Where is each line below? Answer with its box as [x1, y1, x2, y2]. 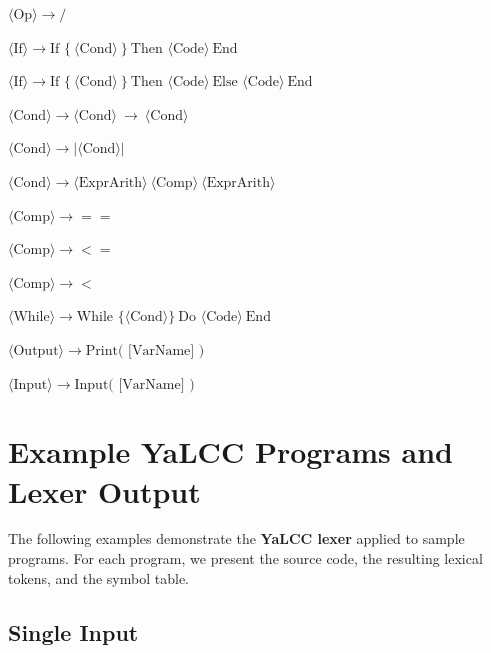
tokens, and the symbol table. [8, 567, 189, 588]
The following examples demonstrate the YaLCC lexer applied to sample [8, 528, 465, 549]
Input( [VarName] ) [74, 377, 195, 392]
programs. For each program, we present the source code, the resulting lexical [8, 548, 483, 569]
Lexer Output [8, 470, 201, 511]
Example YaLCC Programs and [8, 431, 453, 472]
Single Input [8, 616, 139, 647]
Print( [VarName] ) [85, 343, 205, 358]
